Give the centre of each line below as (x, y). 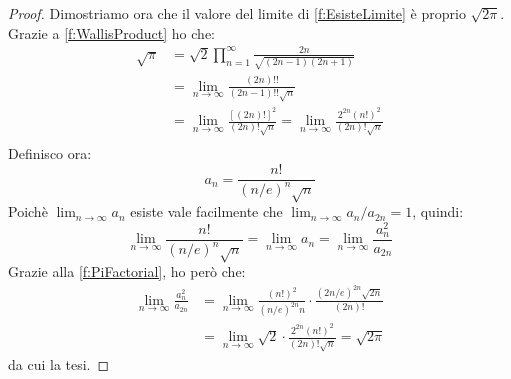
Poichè (28, 211)
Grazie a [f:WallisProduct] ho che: (111, 32)
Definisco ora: (50, 153)
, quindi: (438, 211)
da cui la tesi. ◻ (59, 363)
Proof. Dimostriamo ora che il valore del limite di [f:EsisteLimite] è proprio (237, 13)
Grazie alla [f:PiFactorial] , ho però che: (127, 271)
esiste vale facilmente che (206, 211)
